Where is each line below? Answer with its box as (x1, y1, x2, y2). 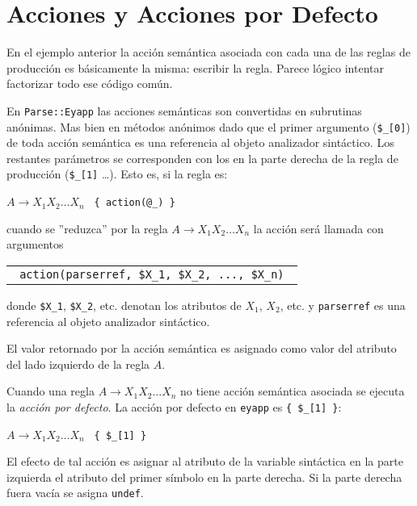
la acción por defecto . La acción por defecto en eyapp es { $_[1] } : (6, 398, 342, 415)
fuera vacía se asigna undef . (6, 484, 144, 501)
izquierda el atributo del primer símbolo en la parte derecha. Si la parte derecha (6, 468, 402, 485)
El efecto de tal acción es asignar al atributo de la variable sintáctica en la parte (6, 453, 403, 470)
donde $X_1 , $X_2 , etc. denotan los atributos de (6, 296, 242, 313)
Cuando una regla (6, 383, 95, 399)
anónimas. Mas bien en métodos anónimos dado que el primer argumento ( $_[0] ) (6, 118, 411, 135)
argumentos (6, 236, 64, 253)
